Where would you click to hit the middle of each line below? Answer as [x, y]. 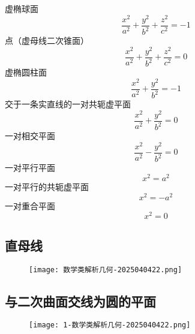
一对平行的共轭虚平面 [47, 187]
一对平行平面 [30, 168]
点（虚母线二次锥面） [47, 40]
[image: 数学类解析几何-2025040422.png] [106, 270]
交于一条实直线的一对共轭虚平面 [68, 104]
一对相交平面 [30, 136]
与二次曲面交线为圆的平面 [80, 301]
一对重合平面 [30, 205]
